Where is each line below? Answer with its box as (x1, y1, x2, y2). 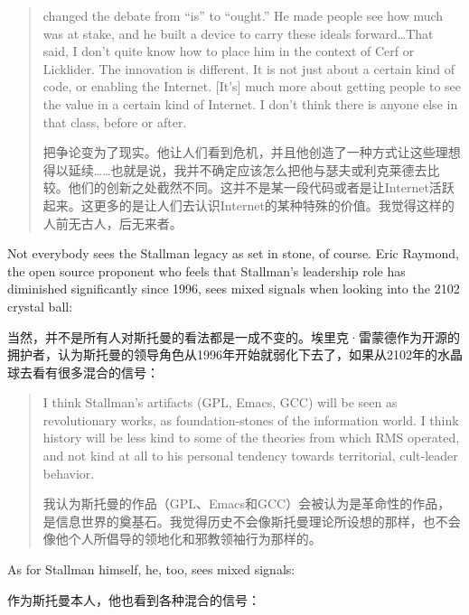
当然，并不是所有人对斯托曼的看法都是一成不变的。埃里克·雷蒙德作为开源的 (7, 327, 460, 346)
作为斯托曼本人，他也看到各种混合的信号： (7, 590, 260, 609)
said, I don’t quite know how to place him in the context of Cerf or (42, 42, 415, 61)
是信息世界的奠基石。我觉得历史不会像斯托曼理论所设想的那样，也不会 (42, 511, 461, 530)
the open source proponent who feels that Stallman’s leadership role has (7, 261, 406, 280)
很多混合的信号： (57, 362, 159, 381)
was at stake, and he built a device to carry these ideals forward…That (42, 23, 434, 42)
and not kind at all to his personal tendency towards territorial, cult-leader (42, 446, 458, 465)
